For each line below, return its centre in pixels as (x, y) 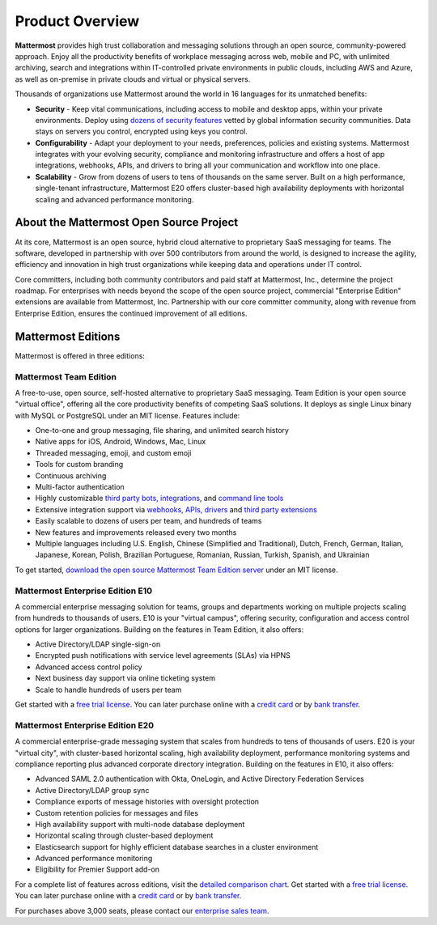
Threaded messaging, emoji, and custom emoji (113, 452)
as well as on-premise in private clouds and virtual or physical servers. (133, 79)
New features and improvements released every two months (136, 532)
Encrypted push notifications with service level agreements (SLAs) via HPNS (163, 656)
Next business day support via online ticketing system (125, 678)
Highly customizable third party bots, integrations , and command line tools (159, 499)
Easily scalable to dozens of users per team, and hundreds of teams (148, 521)
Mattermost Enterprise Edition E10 (84, 591)
